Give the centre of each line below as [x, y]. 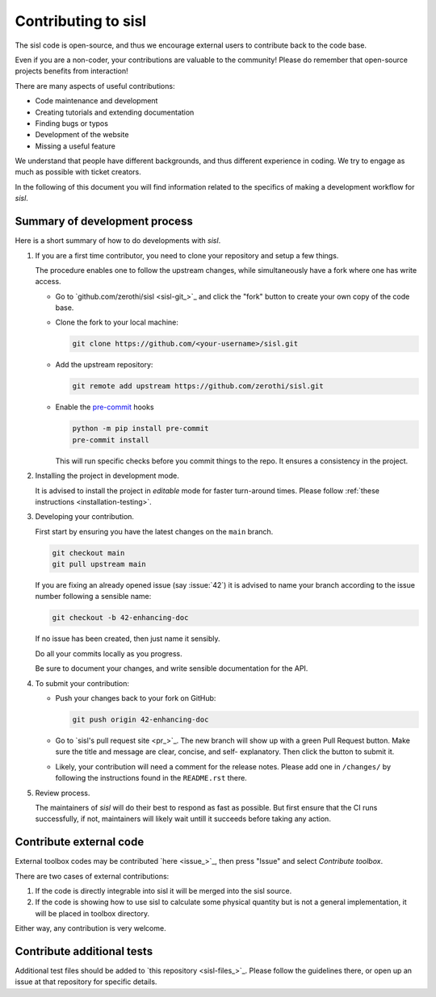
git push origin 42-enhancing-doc [140, 720]
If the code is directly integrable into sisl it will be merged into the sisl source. [163, 891]
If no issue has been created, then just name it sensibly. [128, 639]
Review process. [63, 793]
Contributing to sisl [81, 21]
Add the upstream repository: [104, 365]
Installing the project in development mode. [107, 475]
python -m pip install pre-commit [140, 429]
